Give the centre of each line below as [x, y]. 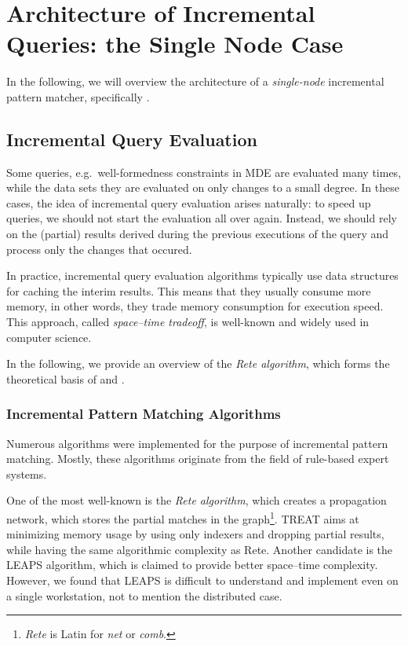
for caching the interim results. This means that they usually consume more [189, 290]
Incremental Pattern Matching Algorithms [144, 414]
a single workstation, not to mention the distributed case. [144, 595]
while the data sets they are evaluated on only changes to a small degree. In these [203, 187]
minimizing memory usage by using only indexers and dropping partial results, [195, 534]
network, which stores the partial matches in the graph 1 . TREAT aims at [183, 518]
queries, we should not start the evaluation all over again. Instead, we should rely [202, 218]
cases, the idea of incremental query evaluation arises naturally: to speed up [189, 202]
